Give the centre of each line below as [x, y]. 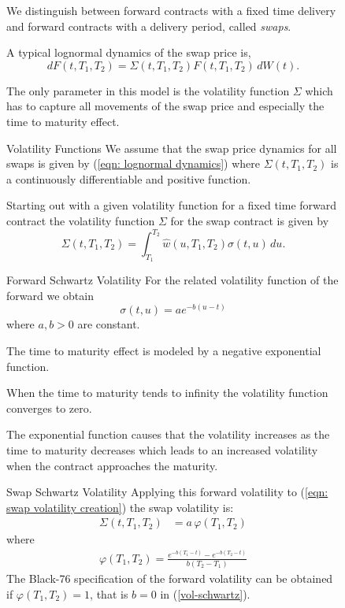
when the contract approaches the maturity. [112, 465]
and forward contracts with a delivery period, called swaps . [149, 26]
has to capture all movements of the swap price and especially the [165, 106]
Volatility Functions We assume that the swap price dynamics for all [172, 148]
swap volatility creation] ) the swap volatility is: [120, 507]
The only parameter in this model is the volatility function [148, 90]
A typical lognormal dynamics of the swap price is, [129, 52]
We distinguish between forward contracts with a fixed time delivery [171, 10]
